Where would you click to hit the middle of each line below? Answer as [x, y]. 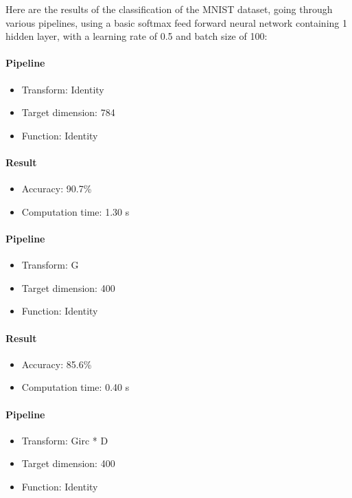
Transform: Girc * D [65, 440]
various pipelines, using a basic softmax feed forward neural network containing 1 [176, 22]
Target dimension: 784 [68, 112]
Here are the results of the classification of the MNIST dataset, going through [169, 9]
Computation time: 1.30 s [75, 211]
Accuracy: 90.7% [57, 189]
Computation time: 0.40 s [75, 387]
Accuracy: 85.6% [57, 364]
